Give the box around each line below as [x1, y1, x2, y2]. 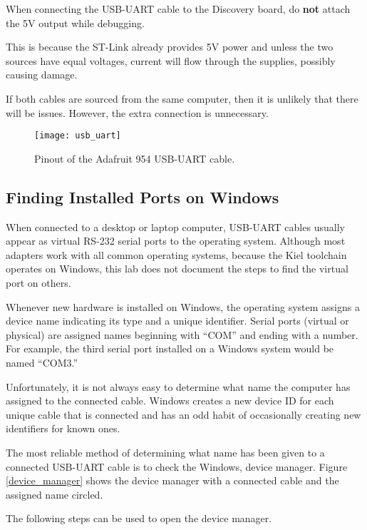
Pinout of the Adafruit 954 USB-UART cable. [34, 151, 235, 165]
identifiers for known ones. [6, 421, 120, 436]
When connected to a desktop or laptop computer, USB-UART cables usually [6, 219, 345, 234]
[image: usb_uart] [34, 131, 121, 141]
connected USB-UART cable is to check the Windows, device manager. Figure [6, 459, 348, 474]
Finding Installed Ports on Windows [6, 185, 279, 208]
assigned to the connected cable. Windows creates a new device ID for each [6, 393, 334, 408]
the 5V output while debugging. [6, 15, 145, 30]
